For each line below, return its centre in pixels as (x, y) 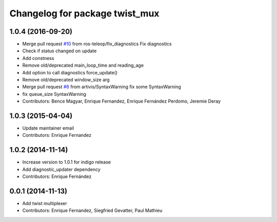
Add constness (38, 58)
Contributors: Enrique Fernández (57, 176)
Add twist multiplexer (45, 204)
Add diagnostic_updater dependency (61, 169)
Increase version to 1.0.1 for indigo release (67, 162)
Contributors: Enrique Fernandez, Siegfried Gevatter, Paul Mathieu (92, 211)
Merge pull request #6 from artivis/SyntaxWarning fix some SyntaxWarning (102, 87)
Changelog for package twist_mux (84, 13)
